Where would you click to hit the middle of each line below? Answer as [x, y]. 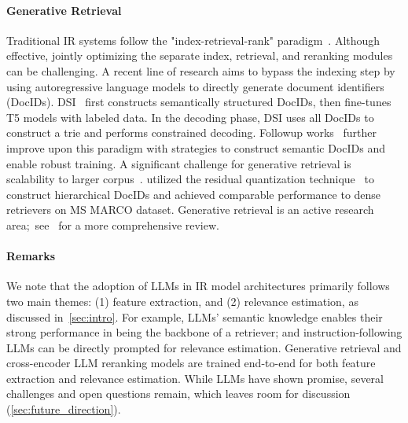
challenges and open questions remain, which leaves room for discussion [178, 394]
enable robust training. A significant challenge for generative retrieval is [179, 163]
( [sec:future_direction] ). [64, 409]
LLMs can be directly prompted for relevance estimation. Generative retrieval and [204, 347]
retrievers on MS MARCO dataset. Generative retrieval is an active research [190, 210]
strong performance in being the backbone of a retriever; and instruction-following [204, 332]
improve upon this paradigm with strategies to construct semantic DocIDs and [196, 147]
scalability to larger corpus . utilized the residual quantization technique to [190, 179]
